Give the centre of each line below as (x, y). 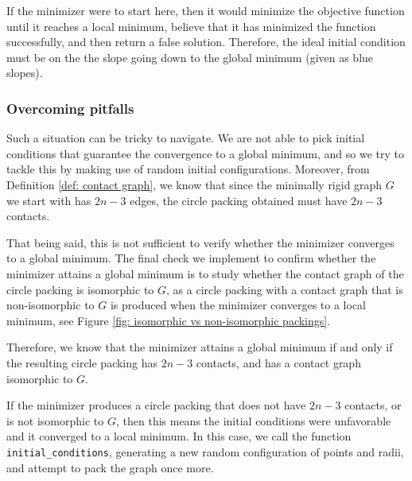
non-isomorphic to (51, 305)
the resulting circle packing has (82, 362)
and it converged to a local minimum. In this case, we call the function (179, 436)
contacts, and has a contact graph (278, 362)
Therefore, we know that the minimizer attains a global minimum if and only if (200, 347)
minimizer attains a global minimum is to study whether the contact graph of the (205, 273)
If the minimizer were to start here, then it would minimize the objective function (206, 10)
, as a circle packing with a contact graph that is (285, 289)
